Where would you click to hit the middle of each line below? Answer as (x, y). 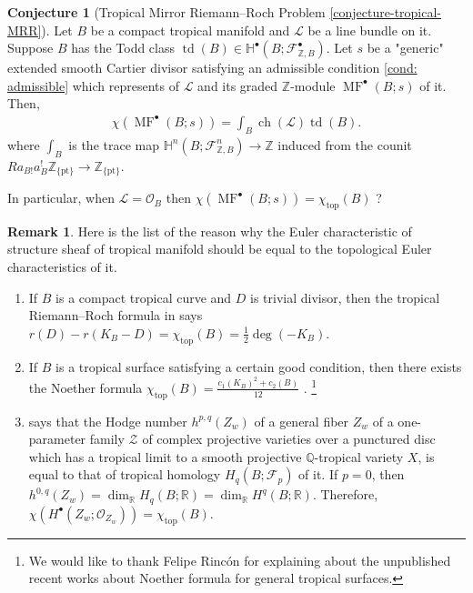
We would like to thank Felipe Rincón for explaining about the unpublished (240, 560)
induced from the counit (345, 144)
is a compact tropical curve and (144, 297)
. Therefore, (345, 494)
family (107, 439)
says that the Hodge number (108, 421)
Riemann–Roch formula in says (116, 315)
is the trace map (114, 144)
